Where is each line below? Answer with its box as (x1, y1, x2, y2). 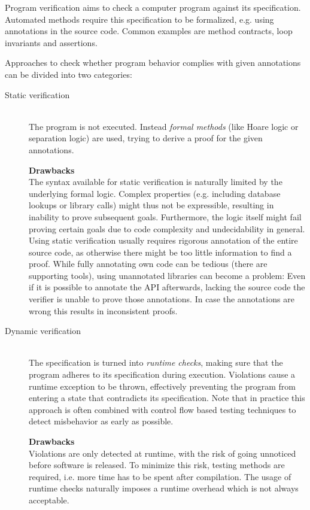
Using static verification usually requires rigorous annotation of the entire (29, 234, 298, 247)
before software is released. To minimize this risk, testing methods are (29, 459, 285, 471)
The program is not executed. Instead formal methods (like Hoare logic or (29, 120, 299, 132)
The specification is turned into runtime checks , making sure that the (29, 356, 283, 369)
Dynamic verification (5, 324, 81, 337)
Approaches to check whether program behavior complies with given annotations (5, 56, 301, 69)
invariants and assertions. (5, 36, 98, 48)
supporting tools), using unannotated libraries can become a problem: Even (29, 269, 306, 281)
